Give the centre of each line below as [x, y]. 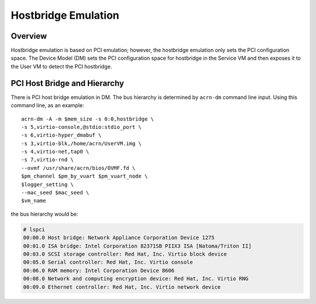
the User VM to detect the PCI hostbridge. [61, 66]
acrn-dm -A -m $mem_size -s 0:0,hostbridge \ [88, 119]
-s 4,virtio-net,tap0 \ [55, 152]
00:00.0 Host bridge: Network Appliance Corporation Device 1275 [119, 238]
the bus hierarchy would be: [44, 214]
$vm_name [34, 201]
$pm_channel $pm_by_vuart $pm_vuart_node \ [85, 176]
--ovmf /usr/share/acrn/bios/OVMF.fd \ [78, 168]
